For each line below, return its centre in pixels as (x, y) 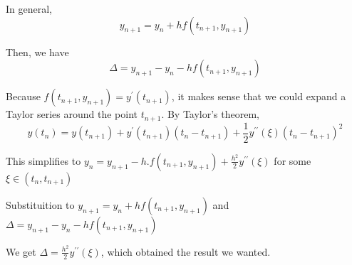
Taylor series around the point (72, 114)
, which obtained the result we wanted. (186, 251)
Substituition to (40, 204)
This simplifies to (43, 160)
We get (21, 251)
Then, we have (37, 52)
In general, (29, 9)
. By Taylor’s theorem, (210, 114)
